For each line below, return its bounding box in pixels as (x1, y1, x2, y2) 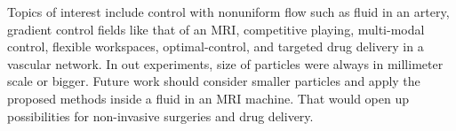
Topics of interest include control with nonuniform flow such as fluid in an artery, (7, 3, 450, 20)
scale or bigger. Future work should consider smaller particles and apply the (7, 72, 420, 90)
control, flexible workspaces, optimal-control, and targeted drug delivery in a (7, 37, 424, 56)
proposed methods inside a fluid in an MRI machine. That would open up (7, 89, 410, 107)
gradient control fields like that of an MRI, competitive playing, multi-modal (7, 19, 425, 38)
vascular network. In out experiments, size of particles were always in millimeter (7, 54, 444, 73)
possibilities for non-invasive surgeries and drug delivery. (7, 106, 314, 125)
